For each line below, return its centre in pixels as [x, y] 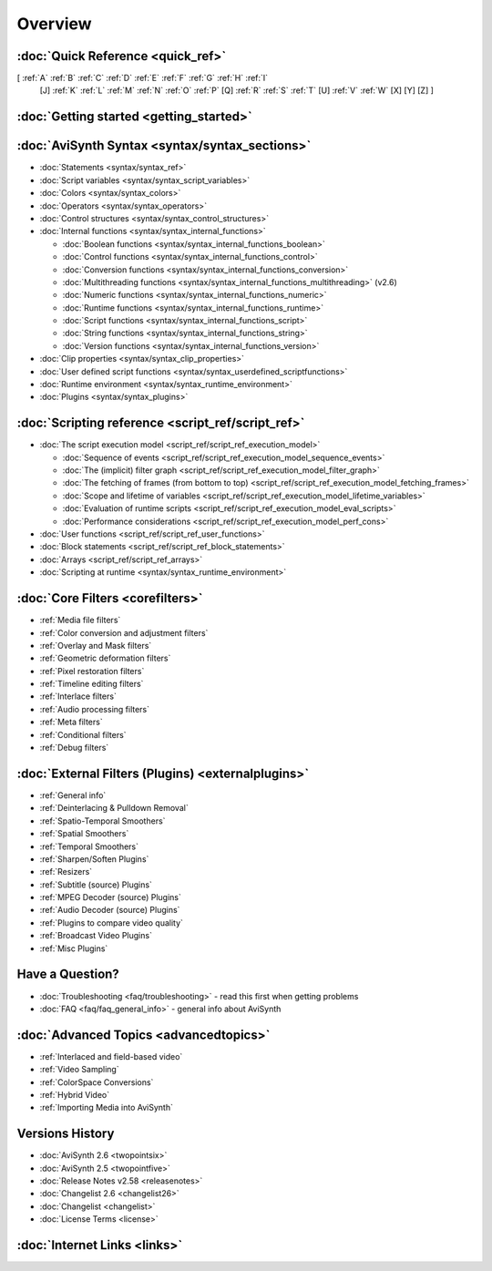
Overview [54, 24]
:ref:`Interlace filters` [78, 696]
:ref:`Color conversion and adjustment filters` [124, 632]
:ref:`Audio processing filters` [95, 709]
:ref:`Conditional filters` [83, 734]
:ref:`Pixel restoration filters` [92, 671]
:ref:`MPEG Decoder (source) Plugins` [110, 897]
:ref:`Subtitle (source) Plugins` [96, 885]
